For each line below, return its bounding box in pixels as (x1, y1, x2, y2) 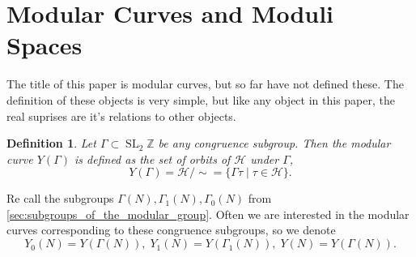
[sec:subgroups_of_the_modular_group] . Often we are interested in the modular (6, 205, 410, 222)
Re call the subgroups (6, 190, 114, 207)
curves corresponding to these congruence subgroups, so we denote (6, 221, 336, 238)
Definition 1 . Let (6, 135, 96, 152)
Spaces (6, 28, 83, 62)
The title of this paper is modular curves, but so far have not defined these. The (6, 75, 404, 92)
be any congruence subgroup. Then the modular (158, 135, 391, 152)
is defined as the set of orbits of (74, 150, 231, 167)
